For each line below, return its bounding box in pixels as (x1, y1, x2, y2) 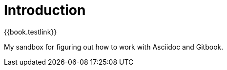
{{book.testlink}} (4, 27, 57, 36)
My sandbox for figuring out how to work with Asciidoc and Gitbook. (4, 42, 224, 51)
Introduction (4, 2, 86, 18)
